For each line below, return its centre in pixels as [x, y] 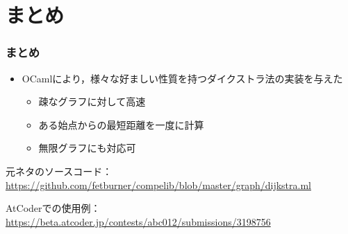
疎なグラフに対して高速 [92, 101]
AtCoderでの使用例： [53, 208]
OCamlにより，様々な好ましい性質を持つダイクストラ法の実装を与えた [182, 78]
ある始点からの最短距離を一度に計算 [121, 124]
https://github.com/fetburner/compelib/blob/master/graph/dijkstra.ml [158, 184]
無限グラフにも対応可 [87, 148]
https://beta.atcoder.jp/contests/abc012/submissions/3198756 [138, 221]
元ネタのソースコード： [59, 171]
